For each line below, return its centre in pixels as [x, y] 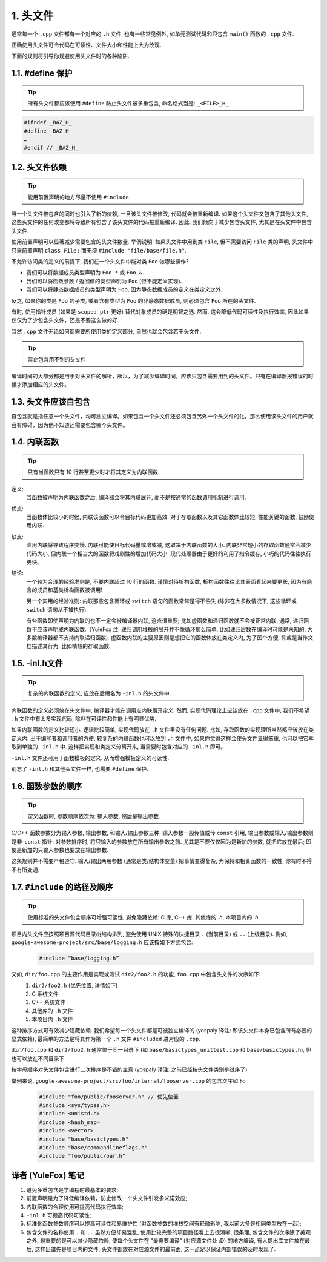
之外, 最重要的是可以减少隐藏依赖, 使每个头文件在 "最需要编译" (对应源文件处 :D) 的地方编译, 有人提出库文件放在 [166, 1241]
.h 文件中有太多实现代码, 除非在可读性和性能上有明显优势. [84, 719]
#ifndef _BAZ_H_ [48, 122]
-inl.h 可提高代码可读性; [59, 1215]
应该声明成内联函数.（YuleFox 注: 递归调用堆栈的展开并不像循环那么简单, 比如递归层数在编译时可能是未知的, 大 [175, 629]
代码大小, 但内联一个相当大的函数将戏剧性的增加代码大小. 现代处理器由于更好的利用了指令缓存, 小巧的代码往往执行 [169, 553]
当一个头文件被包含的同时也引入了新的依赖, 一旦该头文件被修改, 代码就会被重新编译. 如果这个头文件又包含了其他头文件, [160, 214]
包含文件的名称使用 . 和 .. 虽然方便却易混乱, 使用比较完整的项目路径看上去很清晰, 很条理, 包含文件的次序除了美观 [169, 1232]
